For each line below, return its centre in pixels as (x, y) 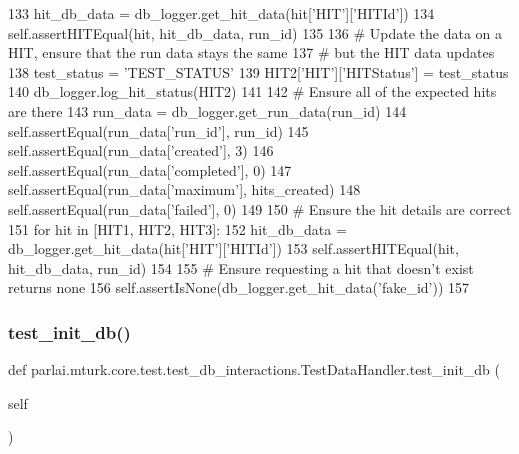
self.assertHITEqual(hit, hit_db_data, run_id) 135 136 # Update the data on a (255, 32)
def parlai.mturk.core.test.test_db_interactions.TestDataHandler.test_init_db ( (254, 369)
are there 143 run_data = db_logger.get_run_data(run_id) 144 (207, 110)
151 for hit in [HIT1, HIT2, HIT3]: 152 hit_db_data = (177, 228)
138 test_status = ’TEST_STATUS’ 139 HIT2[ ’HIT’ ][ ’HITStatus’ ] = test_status (258, 71)
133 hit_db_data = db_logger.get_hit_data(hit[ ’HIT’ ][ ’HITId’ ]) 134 (221, 13)
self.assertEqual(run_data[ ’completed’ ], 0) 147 (150, 169)
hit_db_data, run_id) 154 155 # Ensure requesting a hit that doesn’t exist (241, 267)
